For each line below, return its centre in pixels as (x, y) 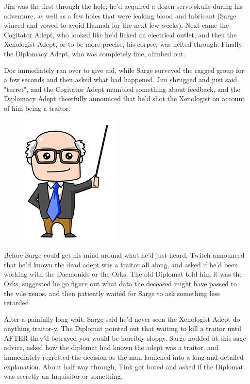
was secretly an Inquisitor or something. (63, 376)
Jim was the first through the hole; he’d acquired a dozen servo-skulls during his (124, 6)
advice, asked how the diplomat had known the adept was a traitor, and (111, 347)
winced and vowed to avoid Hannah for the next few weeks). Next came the (117, 25)
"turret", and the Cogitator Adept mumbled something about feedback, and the (122, 89)
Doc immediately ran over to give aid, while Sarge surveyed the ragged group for (124, 70)
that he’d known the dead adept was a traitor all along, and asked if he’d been (121, 264)
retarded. (17, 303)
